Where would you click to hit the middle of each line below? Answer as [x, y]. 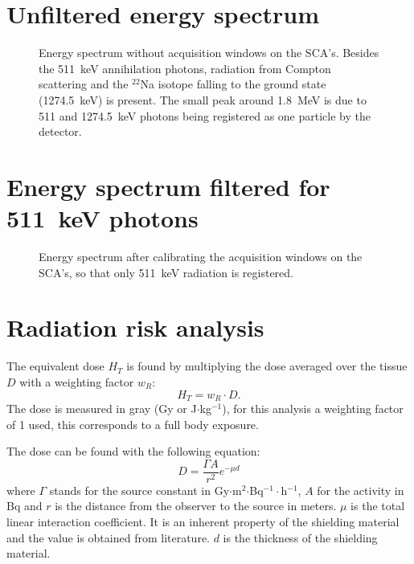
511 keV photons [102, 218]
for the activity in [361, 490]
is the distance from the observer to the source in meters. [196, 506]
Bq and [25, 506]
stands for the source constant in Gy [139, 490]
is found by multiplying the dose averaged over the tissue [267, 366]
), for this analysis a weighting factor [313, 408]
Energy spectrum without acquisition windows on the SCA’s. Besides [209, 53]
